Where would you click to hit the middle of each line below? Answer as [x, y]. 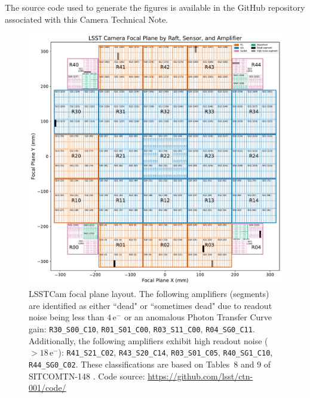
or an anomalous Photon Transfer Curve [198, 317]
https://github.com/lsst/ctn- [200, 376]
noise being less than [67, 317]
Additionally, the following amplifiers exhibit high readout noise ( [148, 340]
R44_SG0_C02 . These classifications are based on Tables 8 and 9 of [150, 364]
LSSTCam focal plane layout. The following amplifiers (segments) [149, 294]
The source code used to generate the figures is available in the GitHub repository [155, 7]
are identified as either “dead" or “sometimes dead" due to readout [151, 305]
